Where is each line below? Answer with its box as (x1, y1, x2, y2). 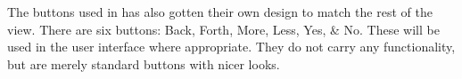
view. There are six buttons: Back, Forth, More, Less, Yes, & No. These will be (7, 20, 440, 38)
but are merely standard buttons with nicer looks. (7, 54, 280, 73)
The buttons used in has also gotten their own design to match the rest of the (7, 3, 433, 20)
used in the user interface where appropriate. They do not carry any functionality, (7, 37, 456, 56)
